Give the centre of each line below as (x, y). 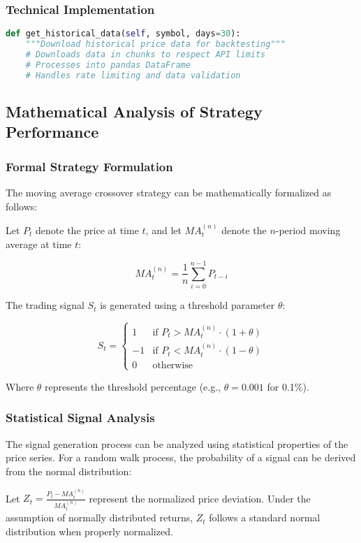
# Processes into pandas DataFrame (108, 65)
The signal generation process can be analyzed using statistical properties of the (177, 443)
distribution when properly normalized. (89, 531)
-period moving (308, 230)
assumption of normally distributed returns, (100, 517)
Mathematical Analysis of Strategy (134, 111)
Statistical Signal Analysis (80, 418)
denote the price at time (87, 230)
